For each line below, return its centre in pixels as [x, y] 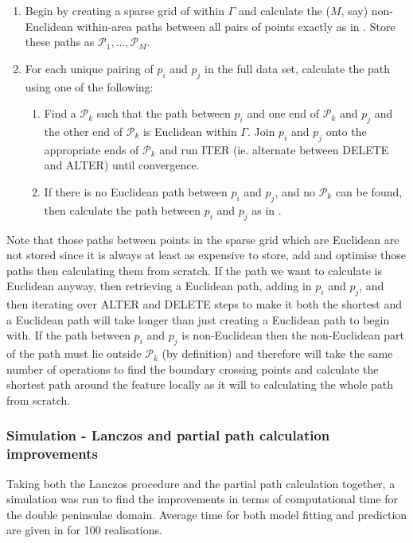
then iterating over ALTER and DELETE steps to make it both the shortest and [205, 304]
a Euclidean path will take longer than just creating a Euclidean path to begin [198, 319]
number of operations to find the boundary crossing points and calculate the [193, 368]
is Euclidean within [190, 131]
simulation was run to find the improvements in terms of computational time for [203, 499]
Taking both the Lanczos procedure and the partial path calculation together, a [201, 483]
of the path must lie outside [74, 353]
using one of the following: [89, 86]
